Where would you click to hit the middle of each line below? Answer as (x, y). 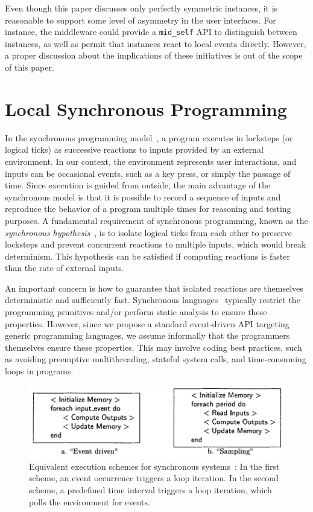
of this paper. (30, 67)
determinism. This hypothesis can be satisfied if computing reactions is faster (147, 256)
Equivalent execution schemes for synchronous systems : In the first (154, 466)
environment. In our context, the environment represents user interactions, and (151, 161)
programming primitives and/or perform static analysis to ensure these (136, 312)
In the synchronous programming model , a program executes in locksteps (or (149, 137)
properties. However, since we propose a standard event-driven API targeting (147, 323)
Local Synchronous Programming (146, 108)
